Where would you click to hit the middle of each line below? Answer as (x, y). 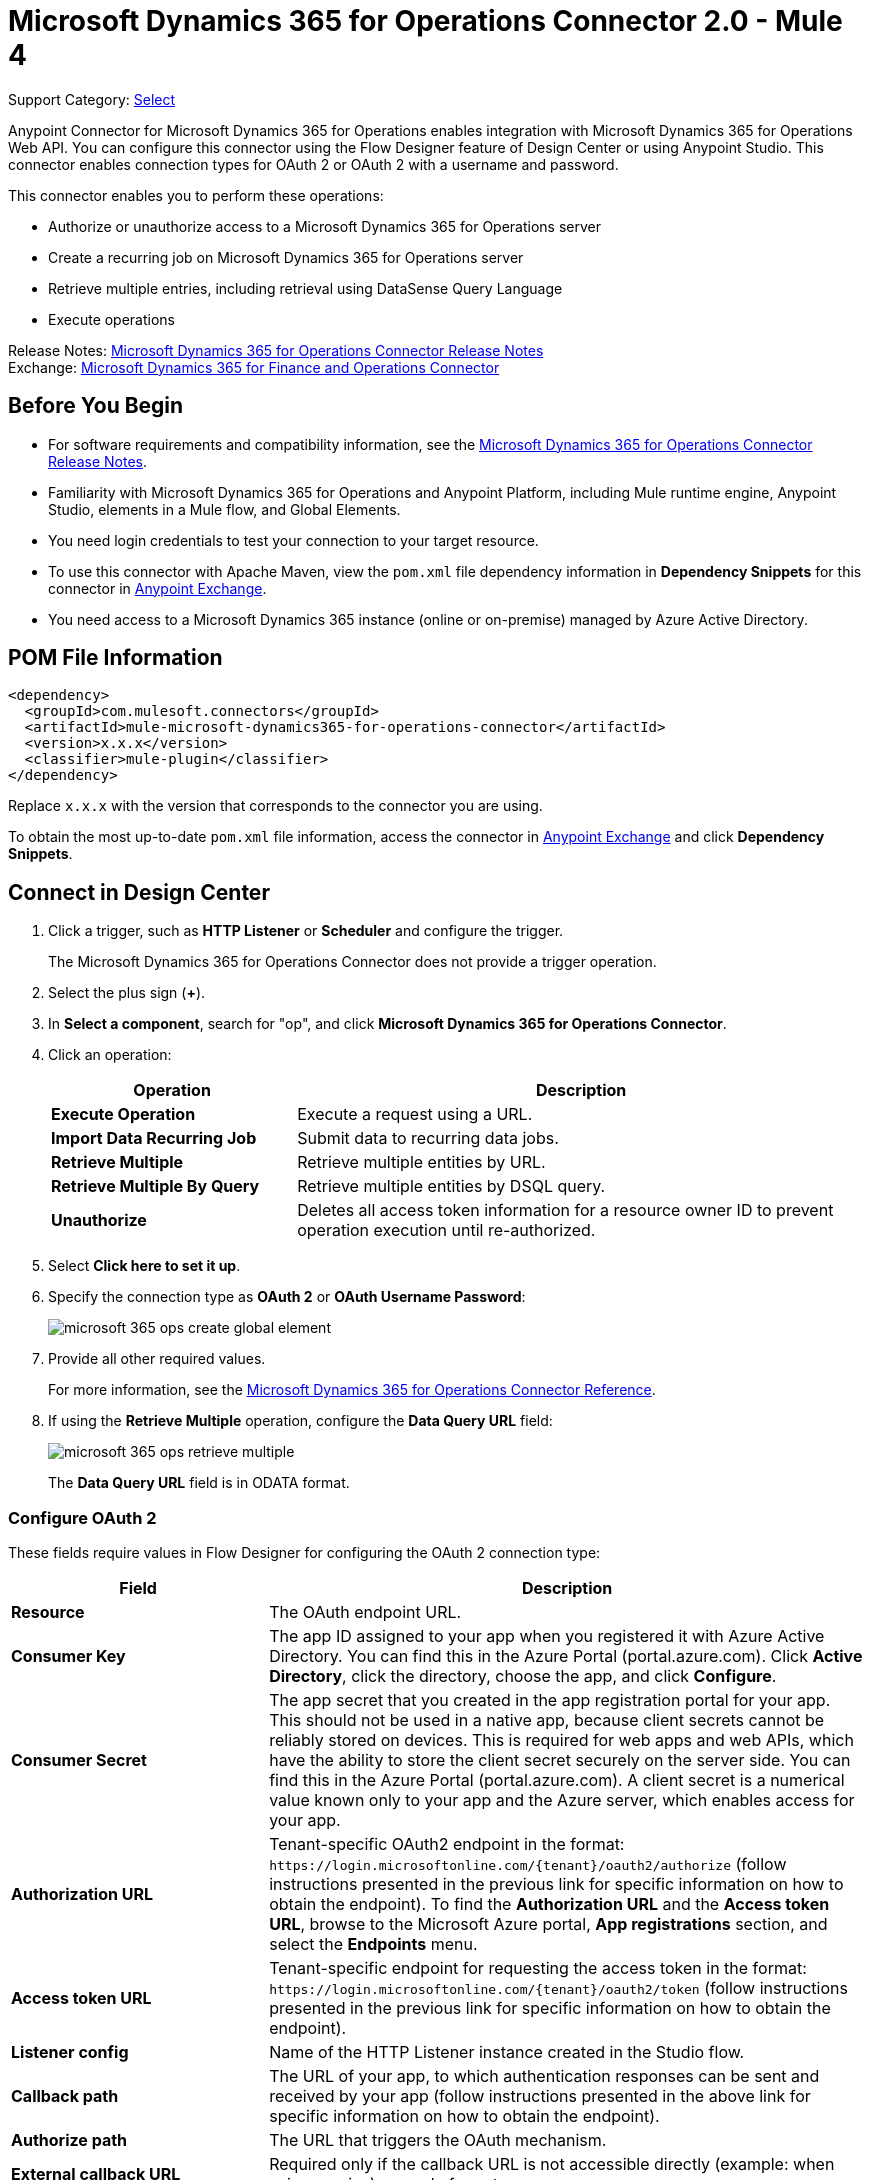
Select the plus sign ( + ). (127, 993)
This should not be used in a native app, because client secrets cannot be (547, 1720)
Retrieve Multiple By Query (155, 1186)
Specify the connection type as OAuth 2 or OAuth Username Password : (287, 1297)
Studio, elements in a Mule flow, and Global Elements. (224, 509)
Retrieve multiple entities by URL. (421, 1162)
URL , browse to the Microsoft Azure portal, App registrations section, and (548, 1924)
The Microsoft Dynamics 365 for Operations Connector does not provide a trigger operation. (352, 962)
